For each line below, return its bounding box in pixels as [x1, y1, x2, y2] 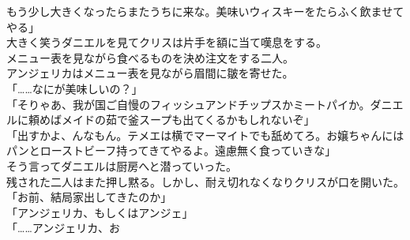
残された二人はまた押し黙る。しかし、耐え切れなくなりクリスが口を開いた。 [6, 173, 404, 189]
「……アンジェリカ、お [6, 219, 120, 236]
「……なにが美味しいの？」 [6, 80, 143, 96]
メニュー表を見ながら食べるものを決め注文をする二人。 [6, 49, 294, 66]
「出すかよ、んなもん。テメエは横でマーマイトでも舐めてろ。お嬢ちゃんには [6, 126, 404, 143]
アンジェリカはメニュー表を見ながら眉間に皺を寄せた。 [6, 65, 294, 81]
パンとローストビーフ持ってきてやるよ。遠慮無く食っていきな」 [6, 142, 337, 159]
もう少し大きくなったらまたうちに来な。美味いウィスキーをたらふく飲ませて [6, 3, 404, 19]
